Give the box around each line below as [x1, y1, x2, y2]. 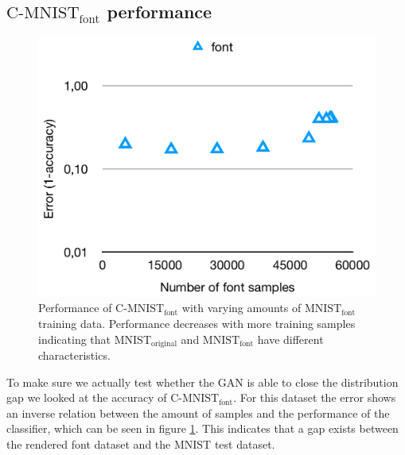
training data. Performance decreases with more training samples [38, 314, 356, 331]
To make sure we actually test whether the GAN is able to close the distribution [6, 373, 399, 390]
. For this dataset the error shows [233, 389, 396, 406]
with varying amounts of [181, 299, 302, 316]
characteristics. [38, 347, 111, 364]
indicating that [38, 330, 111, 347]
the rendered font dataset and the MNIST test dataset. [6, 435, 275, 452]
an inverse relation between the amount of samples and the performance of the [6, 404, 390, 421]
